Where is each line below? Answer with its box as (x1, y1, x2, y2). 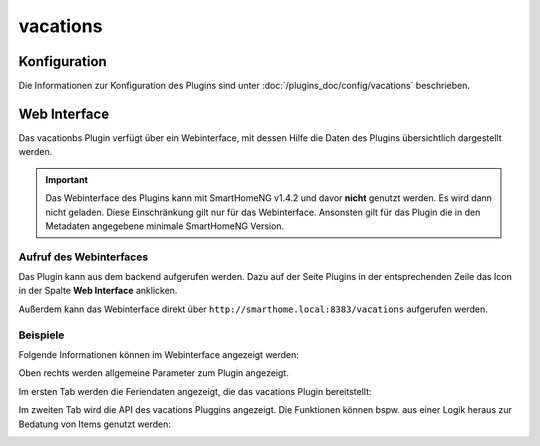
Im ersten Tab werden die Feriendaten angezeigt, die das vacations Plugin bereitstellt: (18, 385, 372, 397)
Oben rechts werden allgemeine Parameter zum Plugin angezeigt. (18, 367, 289, 379)
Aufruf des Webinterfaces (18, 250, 149, 264)
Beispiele (18, 328, 65, 342)
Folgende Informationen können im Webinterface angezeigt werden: (18, 348, 300, 360)
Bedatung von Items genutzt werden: (18, 418, 172, 430)
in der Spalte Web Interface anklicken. (18, 285, 178, 297)
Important (45, 173, 89, 185)
